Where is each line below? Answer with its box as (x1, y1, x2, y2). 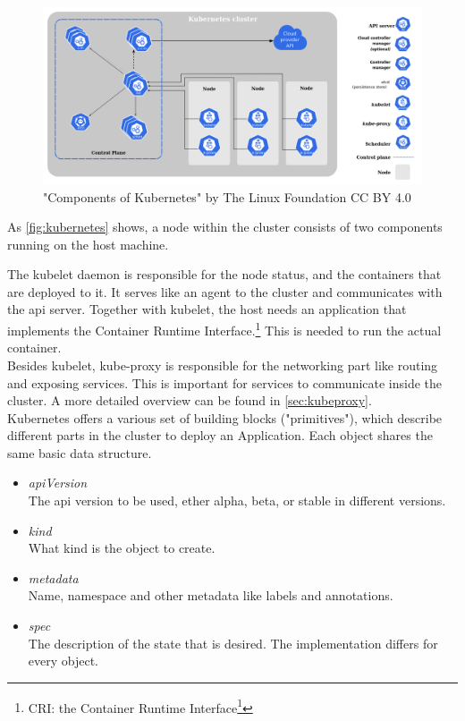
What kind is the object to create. (28, 539, 216, 557)
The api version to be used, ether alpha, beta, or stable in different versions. (28, 491, 446, 510)
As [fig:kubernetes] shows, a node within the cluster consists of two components (7, 217, 443, 236)
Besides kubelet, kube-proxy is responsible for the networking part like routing (7, 355, 438, 374)
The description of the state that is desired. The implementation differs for (28, 633, 438, 652)
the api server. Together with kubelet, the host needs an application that (7, 300, 407, 318)
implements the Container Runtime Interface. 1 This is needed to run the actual (7, 318, 442, 339)
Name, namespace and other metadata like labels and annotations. (28, 586, 393, 605)
